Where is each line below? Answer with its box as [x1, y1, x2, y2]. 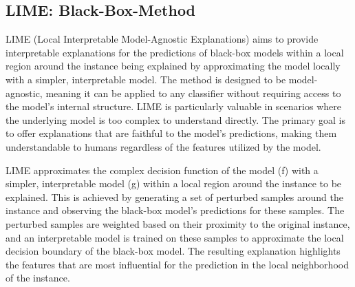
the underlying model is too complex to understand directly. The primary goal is [6, 112, 345, 127]
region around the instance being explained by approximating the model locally [6, 59, 341, 73]
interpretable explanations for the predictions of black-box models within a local [6, 45, 344, 59]
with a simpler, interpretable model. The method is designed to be [6, 72, 286, 86]
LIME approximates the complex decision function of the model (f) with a [6, 162, 319, 177]
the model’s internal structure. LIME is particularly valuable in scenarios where [6, 99, 341, 114]
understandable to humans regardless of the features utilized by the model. [6, 139, 321, 153]
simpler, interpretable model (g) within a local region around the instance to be [6, 176, 342, 191]
